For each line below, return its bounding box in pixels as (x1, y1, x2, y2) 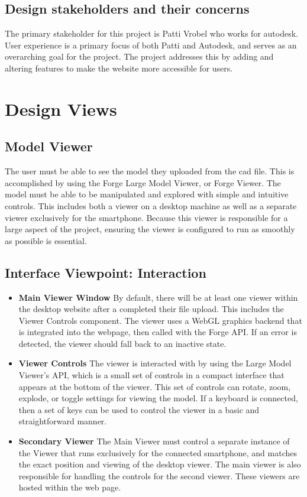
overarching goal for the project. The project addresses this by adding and (5, 50, 274, 63)
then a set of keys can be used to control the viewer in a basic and (18, 403, 260, 415)
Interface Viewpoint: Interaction (5, 263, 206, 281)
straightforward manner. (18, 415, 107, 427)
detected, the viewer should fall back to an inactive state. (18, 337, 227, 349)
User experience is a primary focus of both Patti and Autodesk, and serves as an (5, 38, 297, 51)
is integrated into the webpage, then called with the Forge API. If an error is (18, 326, 297, 338)
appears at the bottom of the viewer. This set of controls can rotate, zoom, (18, 380, 291, 392)
